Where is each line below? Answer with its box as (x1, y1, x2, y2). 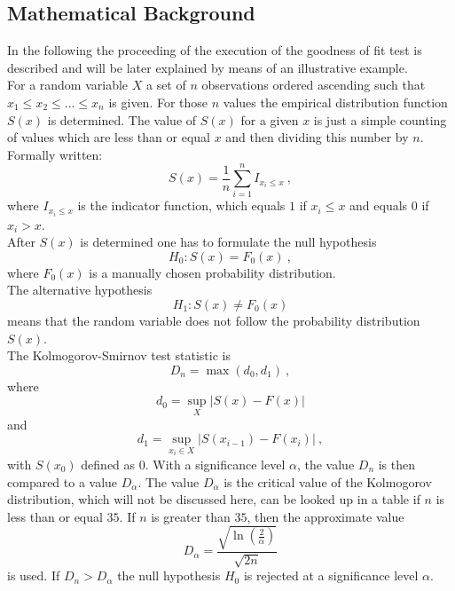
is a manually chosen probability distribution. (89, 263, 336, 281)
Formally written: (7, 145, 103, 163)
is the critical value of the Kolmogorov (224, 472, 432, 491)
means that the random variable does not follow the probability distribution (7, 311, 420, 329)
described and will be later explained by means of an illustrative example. (7, 58, 408, 76)
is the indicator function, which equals (77, 196, 286, 215)
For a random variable (7, 75, 129, 94)
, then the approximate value (247, 507, 404, 525)
